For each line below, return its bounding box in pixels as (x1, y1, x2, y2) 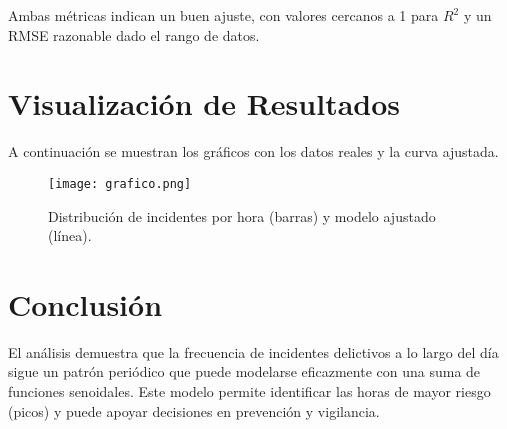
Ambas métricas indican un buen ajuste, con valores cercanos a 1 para (8, 5, 439, 25)
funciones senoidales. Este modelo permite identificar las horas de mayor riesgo (8, 381, 491, 402)
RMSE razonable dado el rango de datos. (8, 24, 260, 45)
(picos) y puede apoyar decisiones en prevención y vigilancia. (8, 400, 380, 421)
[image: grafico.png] (48, 176, 192, 191)
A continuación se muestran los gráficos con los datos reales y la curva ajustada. (8, 141, 499, 162)
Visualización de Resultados (8, 83, 401, 124)
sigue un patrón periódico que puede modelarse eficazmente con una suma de (8, 361, 481, 382)
